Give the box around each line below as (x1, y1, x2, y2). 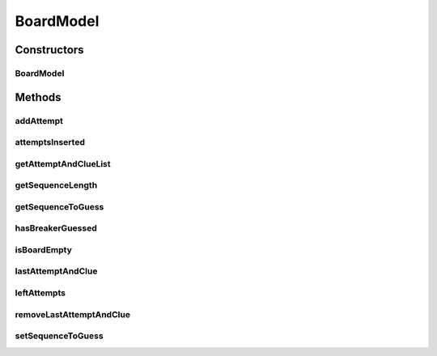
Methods (15, 90, 62, 104)
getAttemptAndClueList (15, 158, 111, 169)
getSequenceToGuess (15, 201, 104, 212)
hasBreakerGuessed (15, 222, 97, 234)
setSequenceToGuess (15, 330, 104, 341)
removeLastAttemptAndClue (15, 308, 131, 320)
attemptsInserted (15, 137, 85, 148)
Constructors (15, 43, 84, 57)
